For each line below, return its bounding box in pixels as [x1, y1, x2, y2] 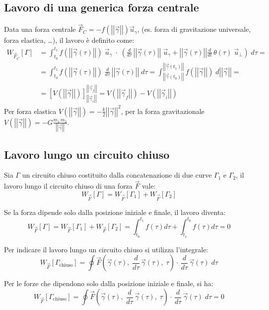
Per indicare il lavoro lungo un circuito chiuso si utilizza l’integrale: [4, 244, 208, 254]
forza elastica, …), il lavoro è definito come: [4, 35, 134, 45]
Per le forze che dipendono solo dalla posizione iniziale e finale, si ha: [4, 278, 213, 289]
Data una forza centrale [4, 24, 76, 34]
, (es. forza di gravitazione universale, [137, 24, 251, 34]
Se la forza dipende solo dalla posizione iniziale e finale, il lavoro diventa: [4, 207, 226, 217]
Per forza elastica [4, 105, 57, 116]
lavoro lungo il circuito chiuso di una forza [4, 181, 133, 191]
